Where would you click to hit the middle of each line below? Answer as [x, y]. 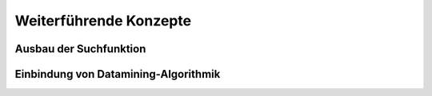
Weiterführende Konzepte [103, 21]
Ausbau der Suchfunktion [80, 49]
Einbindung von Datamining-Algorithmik [118, 74]
